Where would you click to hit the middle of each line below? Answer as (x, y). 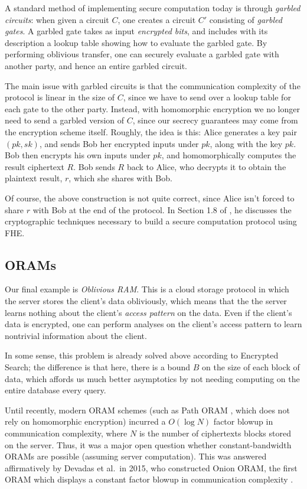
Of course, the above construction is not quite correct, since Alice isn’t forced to (150, 198)
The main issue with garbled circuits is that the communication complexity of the (153, 85)
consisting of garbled (246, 19)
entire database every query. (55, 390)
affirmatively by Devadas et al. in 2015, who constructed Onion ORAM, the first (151, 467)
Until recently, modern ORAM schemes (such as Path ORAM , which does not (147, 410)
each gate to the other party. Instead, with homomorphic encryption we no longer (152, 108)
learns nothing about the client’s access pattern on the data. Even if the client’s (148, 312)
